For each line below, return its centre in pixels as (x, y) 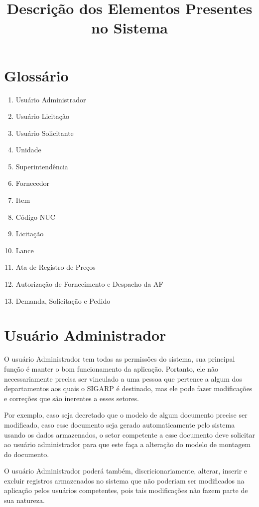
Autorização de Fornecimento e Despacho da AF (89, 284)
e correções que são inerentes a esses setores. (71, 398)
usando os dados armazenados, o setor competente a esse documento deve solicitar (129, 434)
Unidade (28, 150)
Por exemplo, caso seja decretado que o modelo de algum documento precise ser (126, 415)
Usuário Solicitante (45, 133)
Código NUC (35, 217)
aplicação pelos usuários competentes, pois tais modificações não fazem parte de (126, 490)
